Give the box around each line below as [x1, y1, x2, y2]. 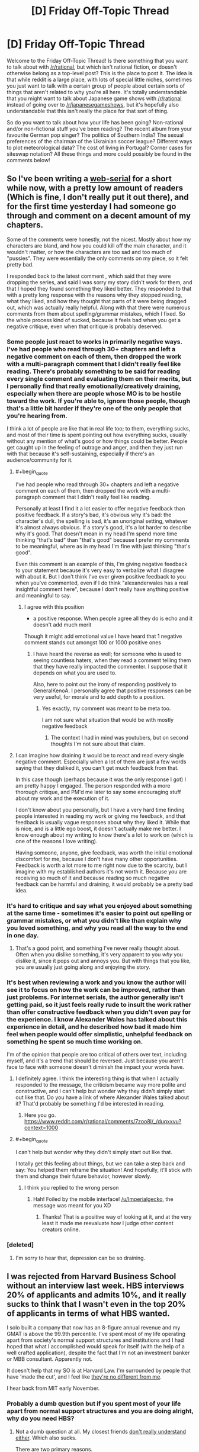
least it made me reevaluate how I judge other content [41, 1220, 174, 1227]
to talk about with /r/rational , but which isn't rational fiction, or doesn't [7, 63, 177, 70]
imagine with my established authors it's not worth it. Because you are [15, 868, 187, 875]
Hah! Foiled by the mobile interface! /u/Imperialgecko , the [33, 1196, 174, 1203]
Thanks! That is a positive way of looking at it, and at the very [41, 1213, 192, 1220]
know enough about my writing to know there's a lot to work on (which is [15, 831, 193, 839]
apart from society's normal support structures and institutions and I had [7, 1337, 184, 1344]
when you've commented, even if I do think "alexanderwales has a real [15, 579, 188, 586]
